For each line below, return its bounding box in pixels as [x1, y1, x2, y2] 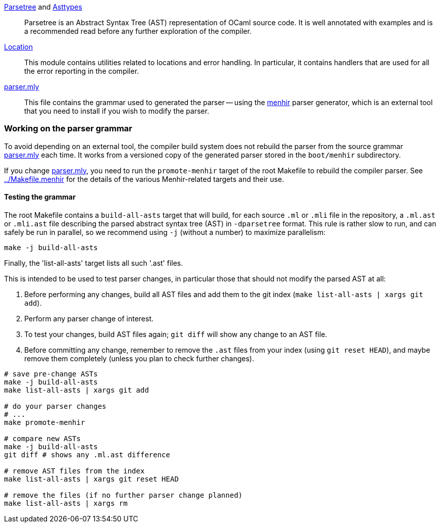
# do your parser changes [4, 402, 107, 410]
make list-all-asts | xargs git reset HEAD [4, 474, 179, 483]
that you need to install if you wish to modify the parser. [24, 107, 209, 115]
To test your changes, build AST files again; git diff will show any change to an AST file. [24, 329, 327, 339]
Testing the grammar [4, 193, 76, 202]
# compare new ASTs [4, 434, 81, 443]
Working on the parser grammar [4, 123, 132, 134]
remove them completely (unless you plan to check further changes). [24, 354, 255, 363]
